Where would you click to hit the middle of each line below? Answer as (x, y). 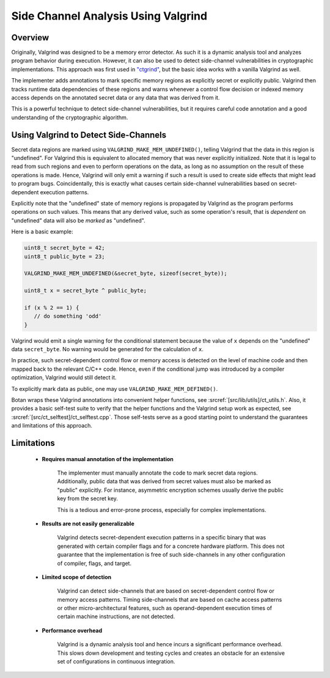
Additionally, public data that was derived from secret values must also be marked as (164, 481)
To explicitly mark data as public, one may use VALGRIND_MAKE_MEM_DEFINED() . (115, 388)
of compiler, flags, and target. (94, 563)
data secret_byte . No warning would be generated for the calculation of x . (108, 349)
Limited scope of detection (77, 577)
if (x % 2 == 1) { (52, 308)
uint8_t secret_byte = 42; (64, 248)
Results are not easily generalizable (88, 523)
